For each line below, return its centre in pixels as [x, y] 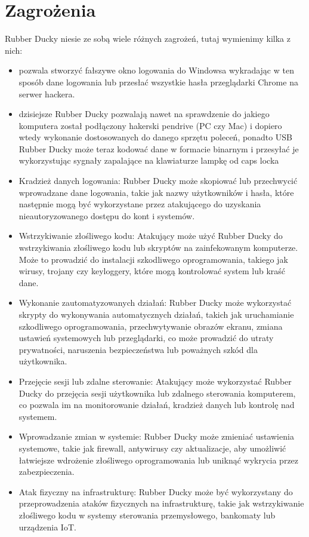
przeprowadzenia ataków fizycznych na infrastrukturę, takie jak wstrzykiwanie [161, 503]
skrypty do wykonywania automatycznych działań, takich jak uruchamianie [156, 314]
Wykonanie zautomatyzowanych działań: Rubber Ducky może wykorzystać [155, 303]
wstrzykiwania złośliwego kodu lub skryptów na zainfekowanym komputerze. [158, 248]
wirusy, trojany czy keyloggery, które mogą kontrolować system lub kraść [152, 271]
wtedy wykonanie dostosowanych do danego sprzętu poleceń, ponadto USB [155, 137]
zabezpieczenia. [47, 472]
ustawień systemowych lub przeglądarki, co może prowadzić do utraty [146, 338]
